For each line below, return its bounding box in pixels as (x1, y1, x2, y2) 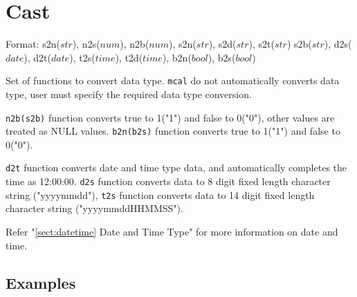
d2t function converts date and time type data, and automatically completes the (6, 160, 347, 175)
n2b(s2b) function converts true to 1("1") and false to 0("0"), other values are (6, 110, 335, 124)
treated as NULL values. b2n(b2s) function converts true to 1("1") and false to (6, 124, 340, 138)
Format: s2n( (6, 37, 60, 51)
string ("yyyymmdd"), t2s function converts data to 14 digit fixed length (6, 187, 315, 202)
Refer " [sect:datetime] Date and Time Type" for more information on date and (6, 224, 338, 239)
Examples (6, 271, 76, 293)
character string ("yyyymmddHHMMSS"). (6, 201, 183, 215)
